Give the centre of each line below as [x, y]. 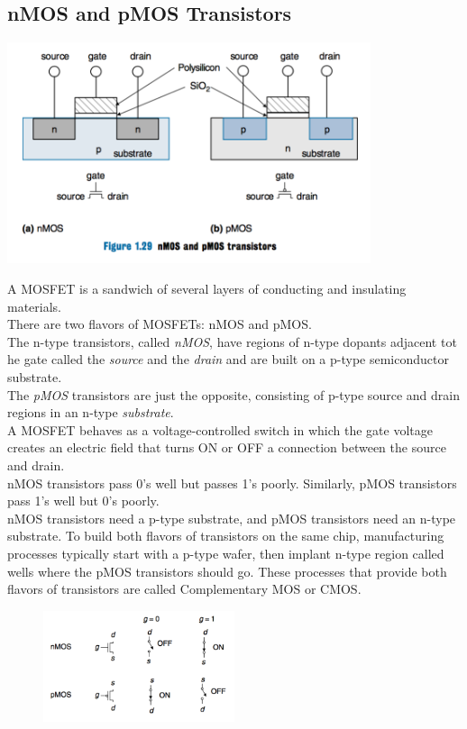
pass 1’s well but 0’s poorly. [83, 501]
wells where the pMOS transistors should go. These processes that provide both [227, 571]
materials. [35, 306]
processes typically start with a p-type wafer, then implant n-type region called [226, 553]
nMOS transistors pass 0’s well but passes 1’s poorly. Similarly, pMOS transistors [232, 483]
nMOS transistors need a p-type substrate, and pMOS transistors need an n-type [232, 518]
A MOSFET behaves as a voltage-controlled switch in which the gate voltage [220, 429]
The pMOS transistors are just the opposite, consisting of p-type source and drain [233, 394]
